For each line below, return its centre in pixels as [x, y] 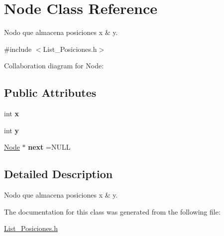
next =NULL [49, 147]
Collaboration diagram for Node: [54, 66]
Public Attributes [50, 93]
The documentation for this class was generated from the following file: [112, 211]
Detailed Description [58, 174]
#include [18, 49]
